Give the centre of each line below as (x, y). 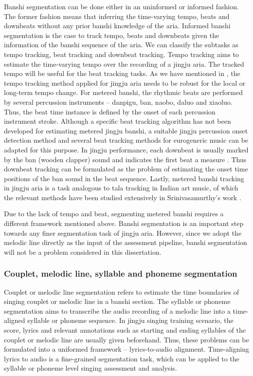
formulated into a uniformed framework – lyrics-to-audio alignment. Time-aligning (126, 349)
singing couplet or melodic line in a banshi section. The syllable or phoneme (117, 301)
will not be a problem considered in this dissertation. (83, 252)
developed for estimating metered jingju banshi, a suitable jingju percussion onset (126, 130)
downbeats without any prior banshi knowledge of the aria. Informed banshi (117, 26)
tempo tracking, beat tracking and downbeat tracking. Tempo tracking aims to (121, 54)
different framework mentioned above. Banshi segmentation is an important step (124, 223)
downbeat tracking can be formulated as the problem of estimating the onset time (126, 169)
